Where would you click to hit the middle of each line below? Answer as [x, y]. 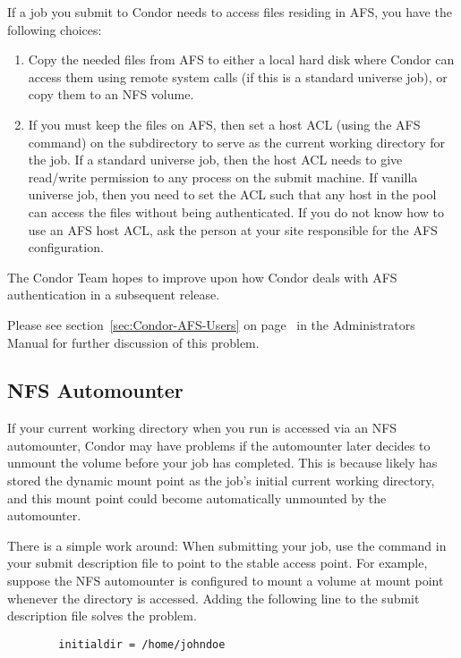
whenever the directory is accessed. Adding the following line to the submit [213, 598]
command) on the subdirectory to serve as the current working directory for [237, 142]
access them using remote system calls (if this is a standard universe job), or [238, 76]
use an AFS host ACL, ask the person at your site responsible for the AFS [233, 229]
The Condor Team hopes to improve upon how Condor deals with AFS [202, 277]
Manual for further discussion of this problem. [133, 342]
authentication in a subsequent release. [114, 295]
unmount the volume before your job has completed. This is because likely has [222, 463]
